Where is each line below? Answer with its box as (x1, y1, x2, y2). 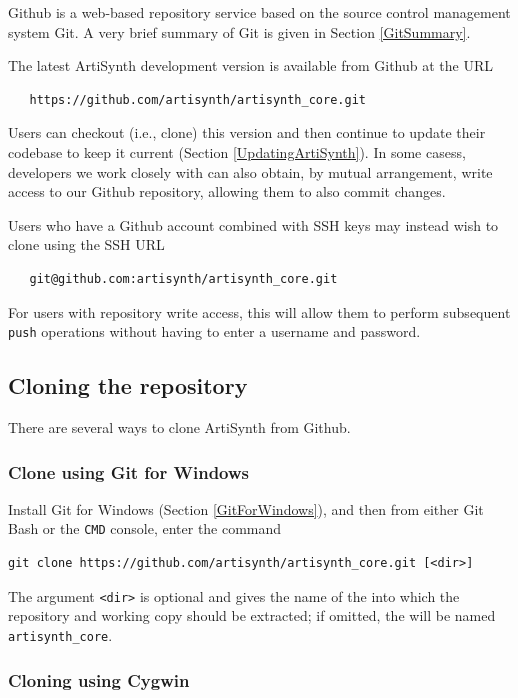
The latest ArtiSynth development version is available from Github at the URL (8, 55, 494, 76)
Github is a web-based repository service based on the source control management (8, 2, 511, 22)
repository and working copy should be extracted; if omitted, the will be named (8, 605, 496, 626)
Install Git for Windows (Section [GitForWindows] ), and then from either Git (8, 498, 484, 519)
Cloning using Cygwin (8, 667, 190, 692)
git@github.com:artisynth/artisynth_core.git (29, 271, 338, 286)
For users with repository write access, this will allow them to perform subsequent (8, 301, 511, 322)
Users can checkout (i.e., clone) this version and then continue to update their (8, 122, 486, 143)
